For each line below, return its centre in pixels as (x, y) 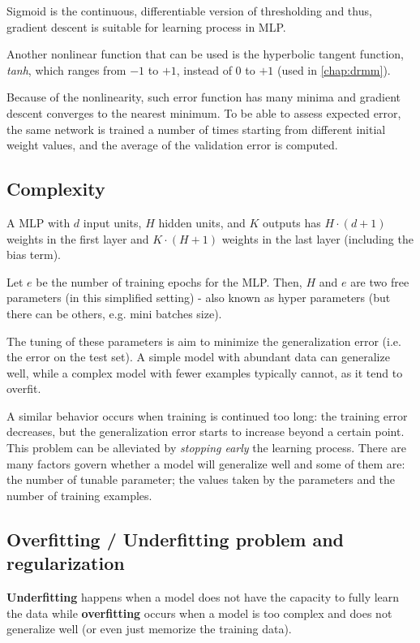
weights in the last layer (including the (317, 238)
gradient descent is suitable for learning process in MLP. (146, 26)
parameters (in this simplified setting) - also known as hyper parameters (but (199, 298)
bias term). (34, 255)
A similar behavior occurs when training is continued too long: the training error (207, 415)
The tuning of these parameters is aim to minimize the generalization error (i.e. (204, 341)
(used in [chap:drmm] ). (334, 69)
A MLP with (39, 222)
